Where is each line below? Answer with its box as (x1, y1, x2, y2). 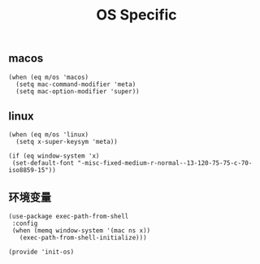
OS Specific (96, 6, 177, 24)
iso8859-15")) (8, 167, 57, 175)
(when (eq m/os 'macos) (8, 73, 89, 81)
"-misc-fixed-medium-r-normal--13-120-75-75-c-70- (77, 159, 253, 167)
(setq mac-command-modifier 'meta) (15, 80, 136, 89)
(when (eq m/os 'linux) (8, 131, 89, 139)
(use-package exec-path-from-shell (8, 213, 129, 221)
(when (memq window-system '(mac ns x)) (11, 227, 151, 235)
